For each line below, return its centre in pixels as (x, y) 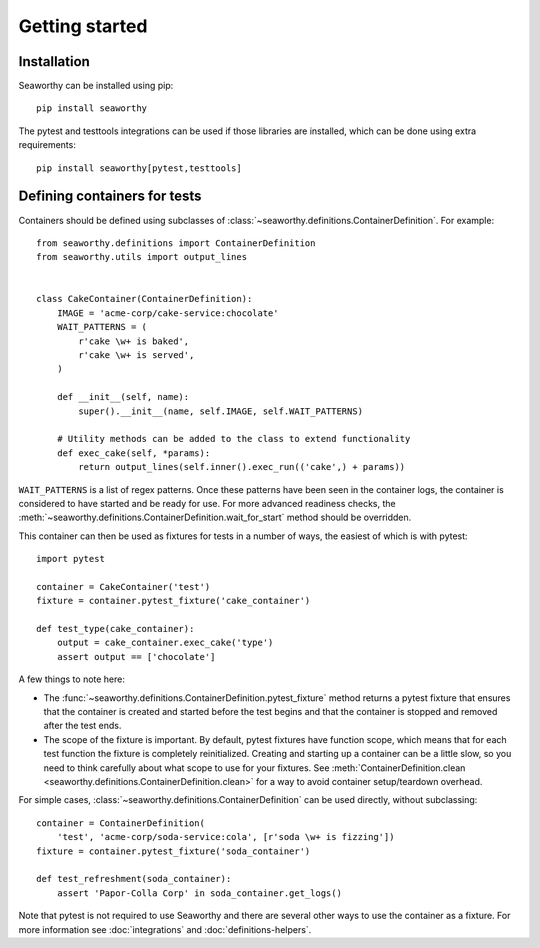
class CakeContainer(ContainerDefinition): (144, 299)
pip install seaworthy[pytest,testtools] (139, 168)
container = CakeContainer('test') (123, 586)
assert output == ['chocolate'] (136, 656)
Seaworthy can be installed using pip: (96, 86)
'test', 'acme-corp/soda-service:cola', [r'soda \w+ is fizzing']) (225, 837)
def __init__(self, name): (123, 397)
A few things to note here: (71, 679)
